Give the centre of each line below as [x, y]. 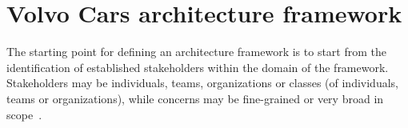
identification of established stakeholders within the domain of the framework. [198, 67]
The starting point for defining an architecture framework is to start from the [197, 52]
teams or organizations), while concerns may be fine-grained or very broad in [195, 98]
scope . [24, 114]
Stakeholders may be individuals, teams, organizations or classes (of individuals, [202, 83]
